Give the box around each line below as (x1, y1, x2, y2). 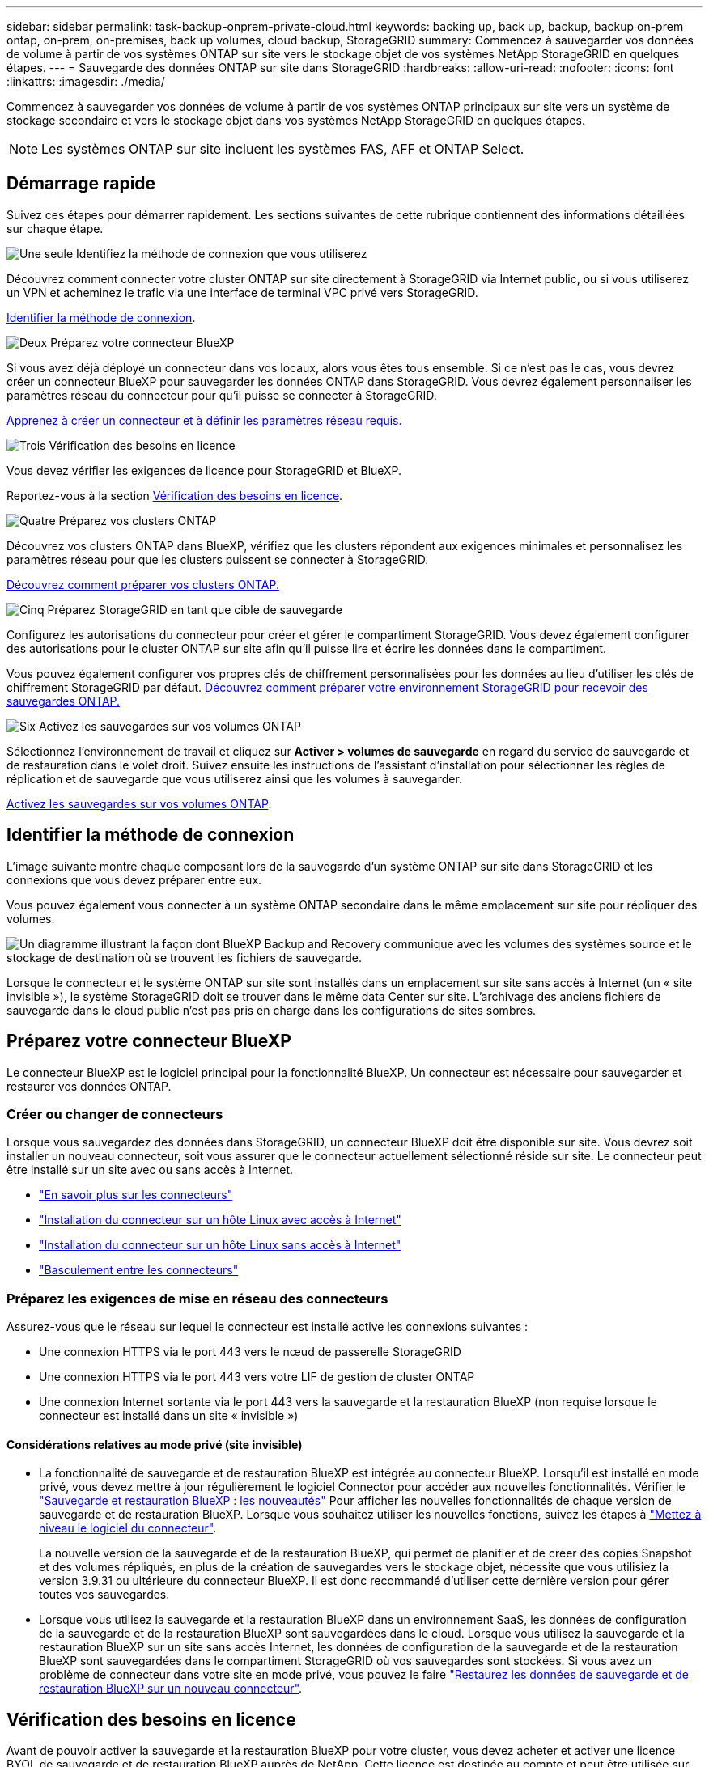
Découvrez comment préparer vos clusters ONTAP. (6, 577, 279, 591)
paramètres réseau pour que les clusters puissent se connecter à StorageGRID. (6, 552, 429, 566)
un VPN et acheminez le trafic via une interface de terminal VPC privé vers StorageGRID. (6, 285, 478, 299)
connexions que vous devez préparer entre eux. (6, 872, 262, 887)
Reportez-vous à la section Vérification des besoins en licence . (6, 488, 343, 502)
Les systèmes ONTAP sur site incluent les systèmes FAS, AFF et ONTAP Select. (41, 141, 524, 157)
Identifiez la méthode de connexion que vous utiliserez (76, 246, 367, 261)
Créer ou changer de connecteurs (6, 1105, 223, 1122)
